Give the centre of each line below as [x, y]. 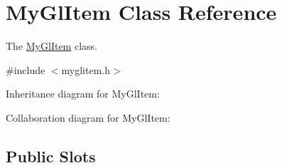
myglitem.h [86, 69]
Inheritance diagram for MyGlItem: [83, 94]
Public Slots [51, 156]
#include [26, 69]
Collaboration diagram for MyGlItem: [88, 117]
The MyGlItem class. [51, 46]
